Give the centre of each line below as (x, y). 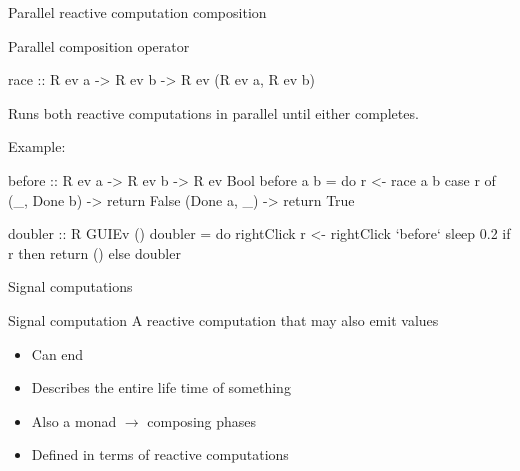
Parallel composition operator (99, 45)
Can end (57, 353)
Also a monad (74, 420)
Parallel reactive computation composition (137, 12)
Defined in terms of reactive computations (160, 454)
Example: (37, 146)
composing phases (202, 420)
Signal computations (70, 286)
